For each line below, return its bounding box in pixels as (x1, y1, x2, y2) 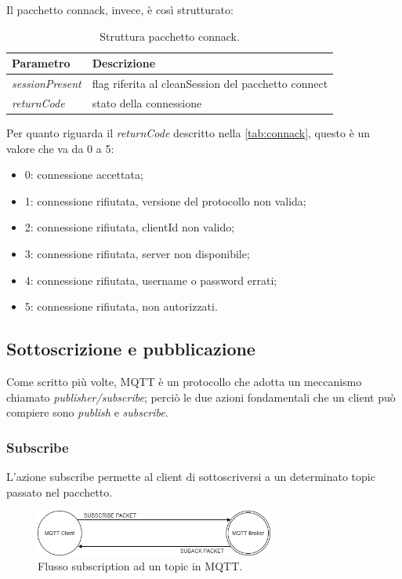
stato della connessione (92, 94, 202, 111)
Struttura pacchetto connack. (100, 27, 240, 44)
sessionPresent (12, 75, 81, 92)
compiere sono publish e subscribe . (6, 404, 168, 421)
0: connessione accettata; (24, 166, 143, 183)
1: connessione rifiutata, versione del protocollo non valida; (24, 192, 306, 209)
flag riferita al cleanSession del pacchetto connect (92, 75, 328, 92)
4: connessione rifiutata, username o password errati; (24, 271, 277, 288)
